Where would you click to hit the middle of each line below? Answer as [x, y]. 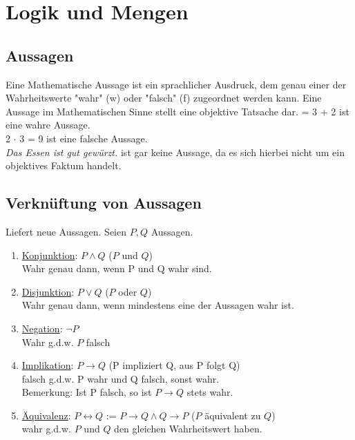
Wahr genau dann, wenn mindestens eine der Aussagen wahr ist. [158, 305]
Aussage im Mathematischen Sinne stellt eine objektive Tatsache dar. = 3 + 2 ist [177, 111]
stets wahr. [210, 392]
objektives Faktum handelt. [64, 165]
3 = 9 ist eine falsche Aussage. [84, 138]
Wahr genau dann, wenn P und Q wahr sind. [117, 268]
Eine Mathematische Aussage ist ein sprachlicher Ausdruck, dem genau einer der [176, 84]
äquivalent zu [233, 415]
